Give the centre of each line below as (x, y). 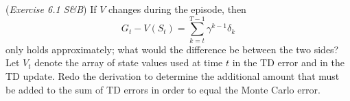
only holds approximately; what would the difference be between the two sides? (172, 49)
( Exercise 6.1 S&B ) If (51, 9)
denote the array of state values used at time (129, 62)
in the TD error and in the (288, 62)
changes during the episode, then (177, 9)
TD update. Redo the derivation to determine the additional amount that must (173, 75)
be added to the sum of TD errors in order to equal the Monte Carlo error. (163, 89)
